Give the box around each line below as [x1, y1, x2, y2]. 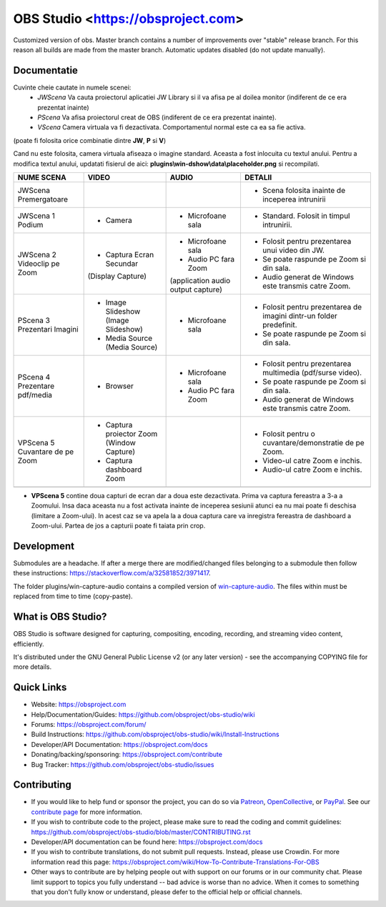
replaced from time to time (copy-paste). [13, 592, 133, 600]
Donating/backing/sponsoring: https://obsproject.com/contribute [31, 750, 223, 759]
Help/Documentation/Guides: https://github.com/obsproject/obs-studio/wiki [31, 710, 255, 718]
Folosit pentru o [262, 429, 316, 439]
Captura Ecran [105, 249, 154, 259]
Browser [105, 381, 134, 391]
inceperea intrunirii [262, 194, 326, 204]
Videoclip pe [17, 258, 60, 268]
